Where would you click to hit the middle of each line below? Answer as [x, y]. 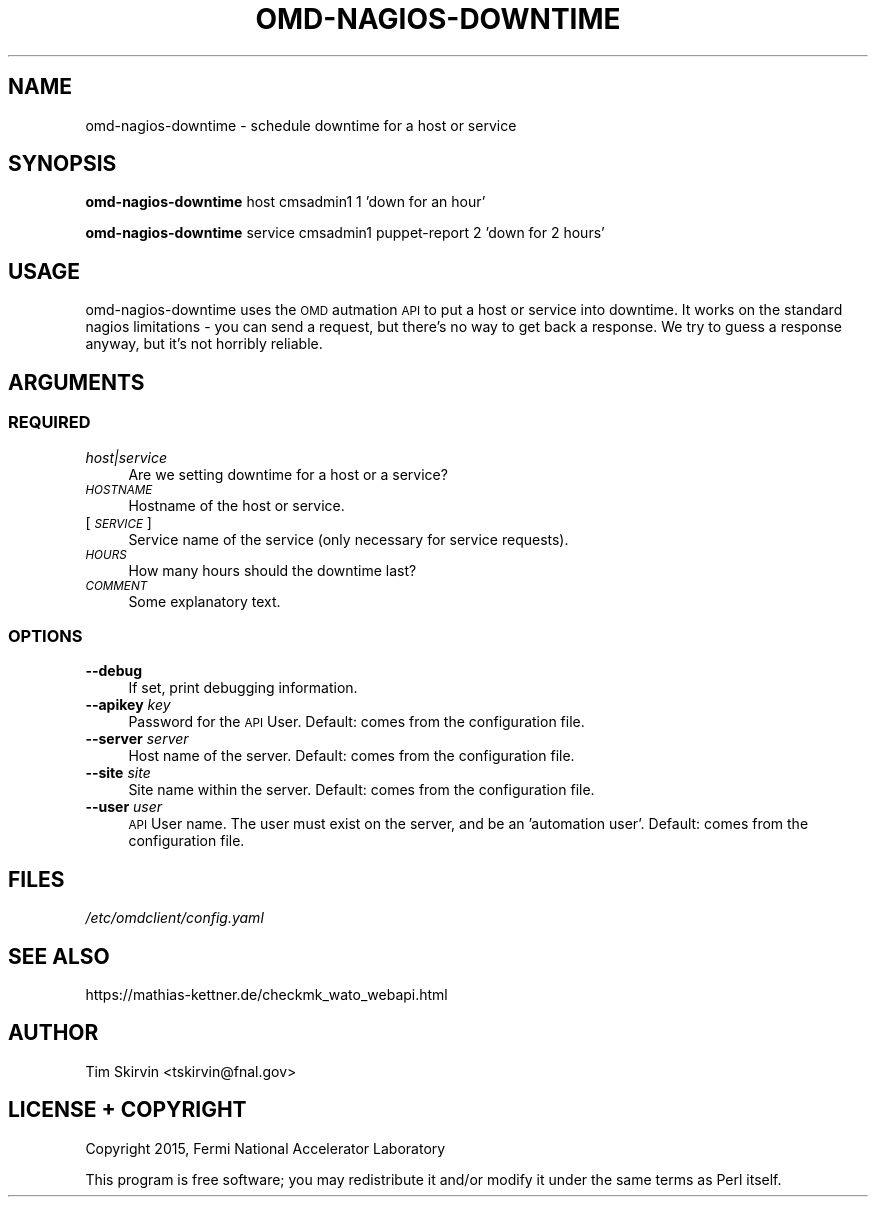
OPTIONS [45, 635]
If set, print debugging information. [243, 688]
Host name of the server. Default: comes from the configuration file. [351, 756]
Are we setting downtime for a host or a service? [288, 474]
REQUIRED [49, 422]
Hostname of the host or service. [236, 505]
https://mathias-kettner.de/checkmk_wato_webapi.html [266, 994]
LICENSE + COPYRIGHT [127, 1110]
